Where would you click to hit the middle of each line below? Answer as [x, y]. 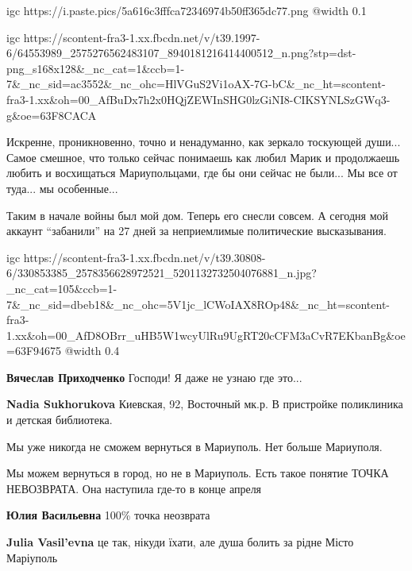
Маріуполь [32, 557]
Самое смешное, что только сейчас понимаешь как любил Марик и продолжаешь [203, 157]
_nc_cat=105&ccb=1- [62, 288]
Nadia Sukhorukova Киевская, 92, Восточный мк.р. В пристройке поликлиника [205, 404]
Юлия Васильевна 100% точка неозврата [108, 515]
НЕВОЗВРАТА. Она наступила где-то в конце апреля [134, 488]
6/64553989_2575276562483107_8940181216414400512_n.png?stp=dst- [181, 53]
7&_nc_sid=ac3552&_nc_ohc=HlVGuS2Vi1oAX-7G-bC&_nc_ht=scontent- [196, 84]
